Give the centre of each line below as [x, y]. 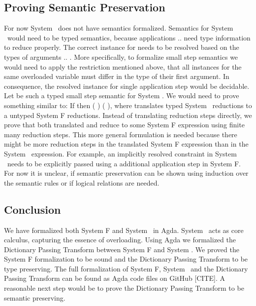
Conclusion [32, 209]
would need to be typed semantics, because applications [91, 37]
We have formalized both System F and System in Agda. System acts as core [124, 230]
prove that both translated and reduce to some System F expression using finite [124, 125]
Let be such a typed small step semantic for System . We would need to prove [122, 96]
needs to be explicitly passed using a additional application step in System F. [124, 163]
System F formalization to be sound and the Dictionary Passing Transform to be [126, 259]
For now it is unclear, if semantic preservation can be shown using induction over [126, 173]
